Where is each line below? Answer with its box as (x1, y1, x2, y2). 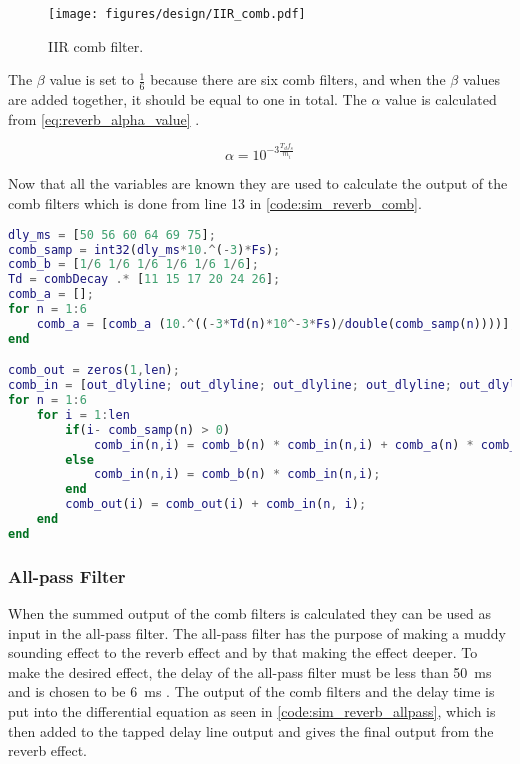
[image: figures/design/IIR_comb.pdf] (48, 7, 306, 21)
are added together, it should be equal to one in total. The (8, 89, 367, 110)
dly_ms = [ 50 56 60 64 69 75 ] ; (8, 227, 216, 242)
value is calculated (385, 89, 497, 110)
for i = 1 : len (36, 407, 130, 422)
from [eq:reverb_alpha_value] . (8, 108, 200, 129)
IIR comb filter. (48, 35, 144, 56)
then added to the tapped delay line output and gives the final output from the (8, 720, 494, 741)
